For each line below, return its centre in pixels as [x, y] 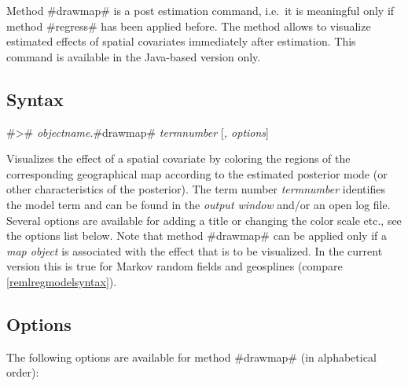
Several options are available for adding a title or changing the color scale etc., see [204, 220]
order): [23, 372]
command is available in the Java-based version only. [134, 56]
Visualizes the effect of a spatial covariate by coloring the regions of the [178, 158]
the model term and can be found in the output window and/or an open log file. [198, 204]
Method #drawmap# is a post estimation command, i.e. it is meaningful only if [200, 10]
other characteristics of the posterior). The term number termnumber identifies [196, 189]
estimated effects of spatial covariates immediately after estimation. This [181, 41]
